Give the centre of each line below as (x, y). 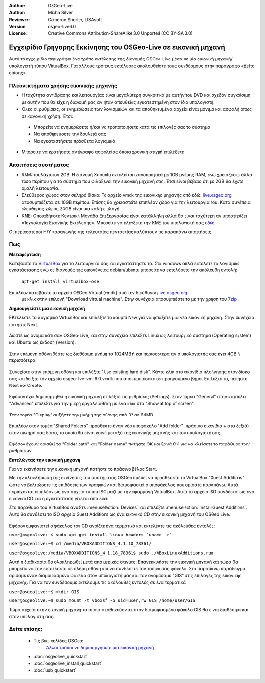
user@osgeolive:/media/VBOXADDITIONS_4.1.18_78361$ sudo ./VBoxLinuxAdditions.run (111, 553)
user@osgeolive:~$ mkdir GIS (44, 592)
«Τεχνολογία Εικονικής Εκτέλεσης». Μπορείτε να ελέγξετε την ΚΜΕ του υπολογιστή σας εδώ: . (119, 223)
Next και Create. (26, 386)
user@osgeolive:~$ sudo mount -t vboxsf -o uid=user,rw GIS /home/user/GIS (102, 601)
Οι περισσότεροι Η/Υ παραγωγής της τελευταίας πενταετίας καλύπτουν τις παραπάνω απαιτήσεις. (111, 232)
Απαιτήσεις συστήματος (39, 165)
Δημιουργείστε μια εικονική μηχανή (47, 308)
